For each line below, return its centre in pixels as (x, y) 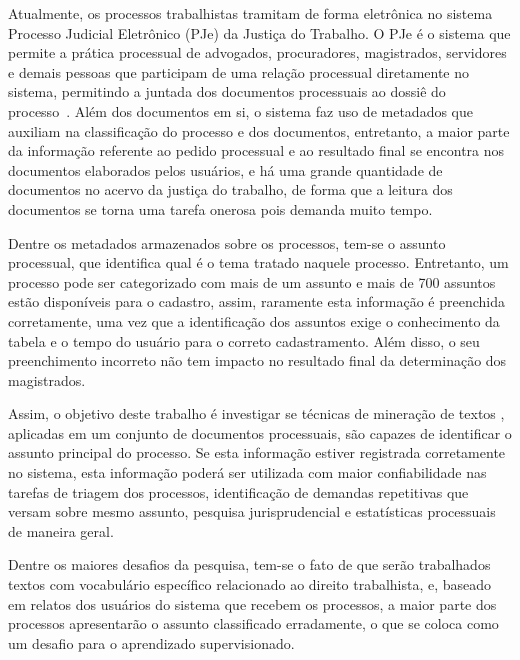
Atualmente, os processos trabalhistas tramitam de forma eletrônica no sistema (250, 13)
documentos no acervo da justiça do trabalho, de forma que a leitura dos (230, 189)
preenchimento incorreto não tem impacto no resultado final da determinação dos (257, 360)
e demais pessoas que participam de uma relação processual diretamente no (239, 71)
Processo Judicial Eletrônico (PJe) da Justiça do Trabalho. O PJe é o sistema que (259, 32)
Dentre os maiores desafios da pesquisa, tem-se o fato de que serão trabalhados (249, 564)
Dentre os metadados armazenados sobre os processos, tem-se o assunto (227, 242)
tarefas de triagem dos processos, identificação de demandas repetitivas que (238, 491)
